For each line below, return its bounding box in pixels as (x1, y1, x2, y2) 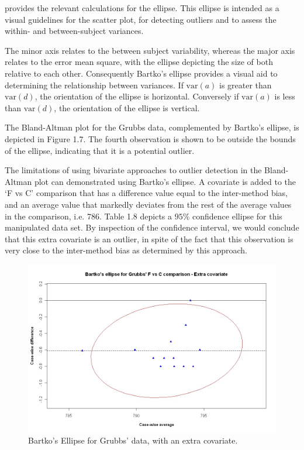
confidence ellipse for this (192, 209, 282, 222)
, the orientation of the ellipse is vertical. (54, 101, 200, 114)
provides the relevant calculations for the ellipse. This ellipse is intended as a (5, 2, 279, 13)
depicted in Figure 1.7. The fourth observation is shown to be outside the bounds (5, 132, 296, 145)
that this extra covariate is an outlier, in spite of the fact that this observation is (5, 232, 293, 245)
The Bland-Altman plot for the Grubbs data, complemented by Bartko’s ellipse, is (5, 121, 299, 133)
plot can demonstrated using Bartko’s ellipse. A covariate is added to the (34, 175, 296, 187)
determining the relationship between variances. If (5, 78, 184, 91)
